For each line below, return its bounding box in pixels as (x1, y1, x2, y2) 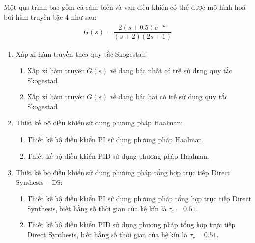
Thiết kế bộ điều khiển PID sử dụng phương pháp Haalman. (27, 151, 209, 161)
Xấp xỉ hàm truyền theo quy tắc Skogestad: (15, 49, 147, 59)
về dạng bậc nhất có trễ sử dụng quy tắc (110, 65, 232, 75)
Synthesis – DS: (15, 177, 63, 187)
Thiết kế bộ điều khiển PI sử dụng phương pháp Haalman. (27, 134, 204, 144)
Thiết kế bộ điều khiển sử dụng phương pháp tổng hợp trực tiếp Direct (15, 167, 230, 178)
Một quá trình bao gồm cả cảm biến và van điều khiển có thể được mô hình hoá (4, 2, 246, 12)
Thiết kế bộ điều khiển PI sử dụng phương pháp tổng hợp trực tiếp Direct (27, 193, 252, 204)
